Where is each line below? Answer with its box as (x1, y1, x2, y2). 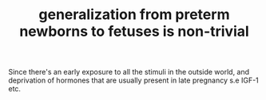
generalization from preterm (38, 6, 230, 24)
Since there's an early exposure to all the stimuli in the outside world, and (8, 67, 250, 77)
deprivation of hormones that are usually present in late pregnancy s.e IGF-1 (8, 75, 260, 85)
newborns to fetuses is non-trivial (19, 22, 249, 40)
